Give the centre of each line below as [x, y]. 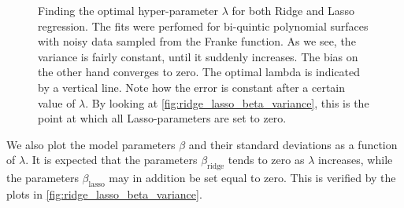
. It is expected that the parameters [111, 160]
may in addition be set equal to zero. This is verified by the [252, 178]
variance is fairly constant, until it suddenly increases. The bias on [198, 56]
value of [57, 102]
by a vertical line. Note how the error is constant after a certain [192, 87]
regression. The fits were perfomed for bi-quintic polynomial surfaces [203, 26]
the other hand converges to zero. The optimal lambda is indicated [199, 72]
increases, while [355, 160]
